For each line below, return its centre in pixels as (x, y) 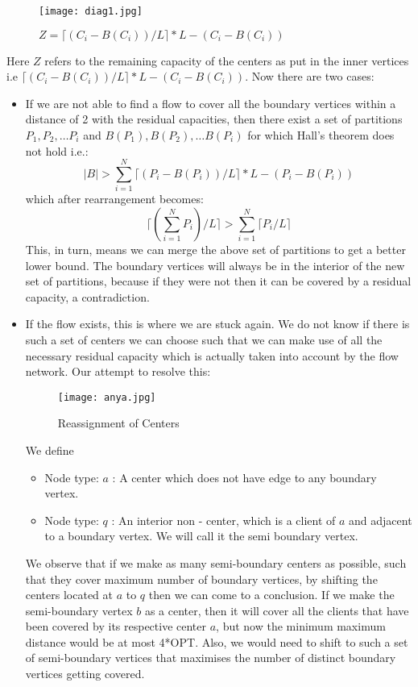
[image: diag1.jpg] (91, 11)
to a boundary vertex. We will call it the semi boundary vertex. (201, 536)
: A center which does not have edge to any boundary (244, 477)
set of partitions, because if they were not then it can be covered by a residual (218, 281)
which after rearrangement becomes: (114, 199)
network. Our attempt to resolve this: (118, 371)
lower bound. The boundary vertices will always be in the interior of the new (215, 265)
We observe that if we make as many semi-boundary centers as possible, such (216, 562)
